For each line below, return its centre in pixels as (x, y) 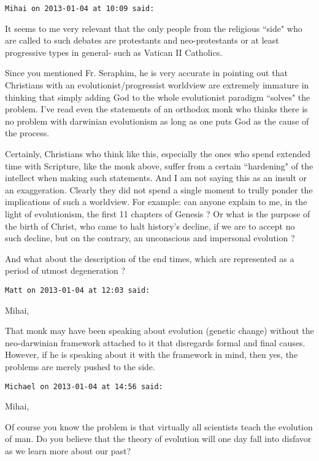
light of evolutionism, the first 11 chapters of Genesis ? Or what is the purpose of (158, 213)
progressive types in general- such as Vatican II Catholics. (114, 52)
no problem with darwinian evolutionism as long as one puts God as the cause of (157, 121)
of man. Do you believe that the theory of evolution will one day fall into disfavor (158, 439)
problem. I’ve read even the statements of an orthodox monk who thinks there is (156, 109)
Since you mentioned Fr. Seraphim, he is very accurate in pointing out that (146, 73)
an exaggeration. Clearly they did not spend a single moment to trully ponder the (159, 189)
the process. (27, 133)
